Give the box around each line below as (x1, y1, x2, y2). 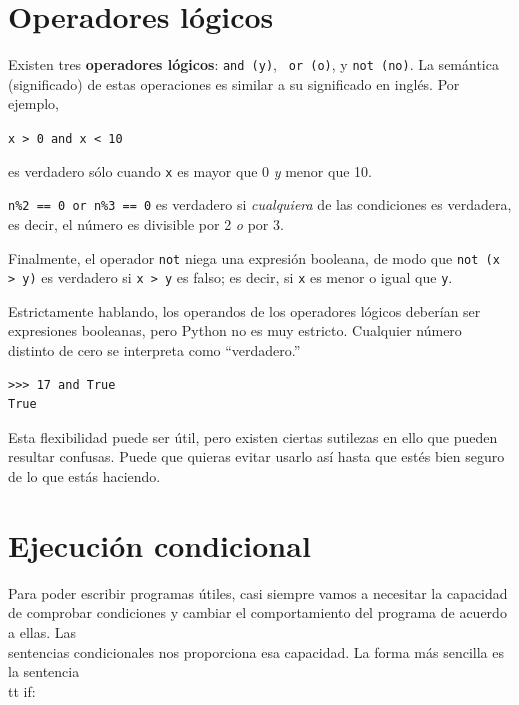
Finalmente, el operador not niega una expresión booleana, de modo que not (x (8, 247, 500, 268)
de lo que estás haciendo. (8, 466, 161, 486)
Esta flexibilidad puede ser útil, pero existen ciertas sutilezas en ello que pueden (8, 426, 498, 447)
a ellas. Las (8, 621, 76, 642)
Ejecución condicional (8, 524, 311, 565)
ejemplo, (8, 93, 59, 114)
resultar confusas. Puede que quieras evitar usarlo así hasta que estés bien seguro (8, 446, 505, 467)
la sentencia (8, 661, 80, 682)
